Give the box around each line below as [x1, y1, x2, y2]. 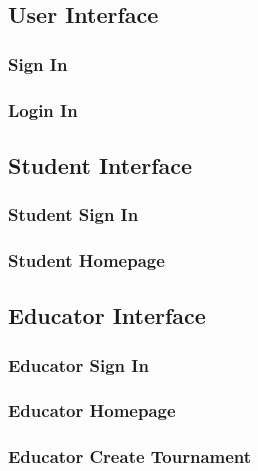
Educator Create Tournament [8, 444, 252, 469]
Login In [8, 97, 78, 122]
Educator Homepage [8, 398, 176, 423]
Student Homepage [8, 248, 165, 273]
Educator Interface [8, 300, 206, 331]
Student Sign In [8, 202, 139, 227]
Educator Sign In [8, 352, 149, 377]
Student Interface [8, 149, 193, 180]
